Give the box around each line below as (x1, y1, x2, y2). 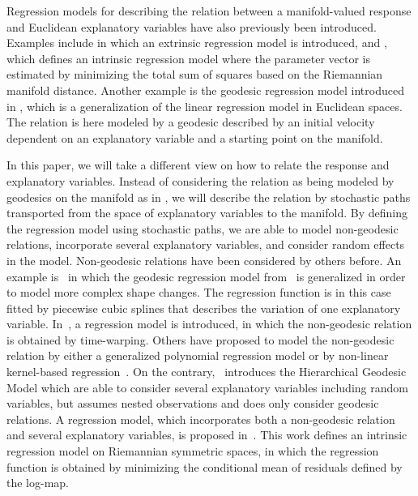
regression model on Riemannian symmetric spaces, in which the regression (6, 443, 379, 460)
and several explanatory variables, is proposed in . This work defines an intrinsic (6, 426, 407, 443)
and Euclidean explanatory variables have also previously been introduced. (6, 18, 377, 35)
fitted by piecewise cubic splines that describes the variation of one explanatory (6, 299, 401, 316)
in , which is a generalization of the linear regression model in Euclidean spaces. (6, 97, 403, 114)
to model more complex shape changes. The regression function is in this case (6, 284, 391, 301)
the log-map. (6, 474, 69, 491)
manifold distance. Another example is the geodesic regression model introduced (6, 81, 404, 98)
